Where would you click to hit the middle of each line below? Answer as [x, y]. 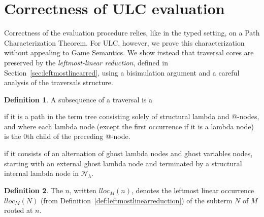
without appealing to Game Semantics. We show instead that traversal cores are [129, 52]
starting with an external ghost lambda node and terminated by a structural [123, 163]
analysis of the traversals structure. [59, 82]
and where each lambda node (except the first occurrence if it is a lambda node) [129, 126]
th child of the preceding [65, 136]
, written [83, 190]
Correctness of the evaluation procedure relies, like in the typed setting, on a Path [132, 33]
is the [13, 136]
